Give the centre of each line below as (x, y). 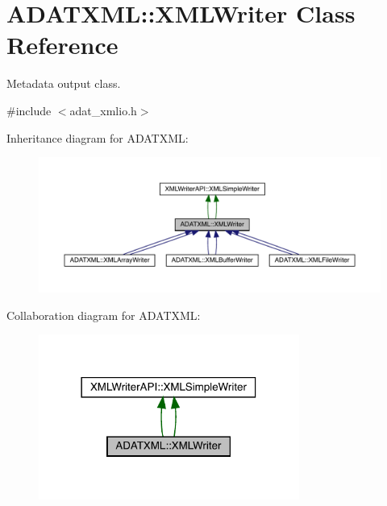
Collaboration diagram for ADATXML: (104, 315)
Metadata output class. (64, 83)
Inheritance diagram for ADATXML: (98, 137)
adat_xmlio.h (103, 110)
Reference (62, 45)
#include (29, 110)
